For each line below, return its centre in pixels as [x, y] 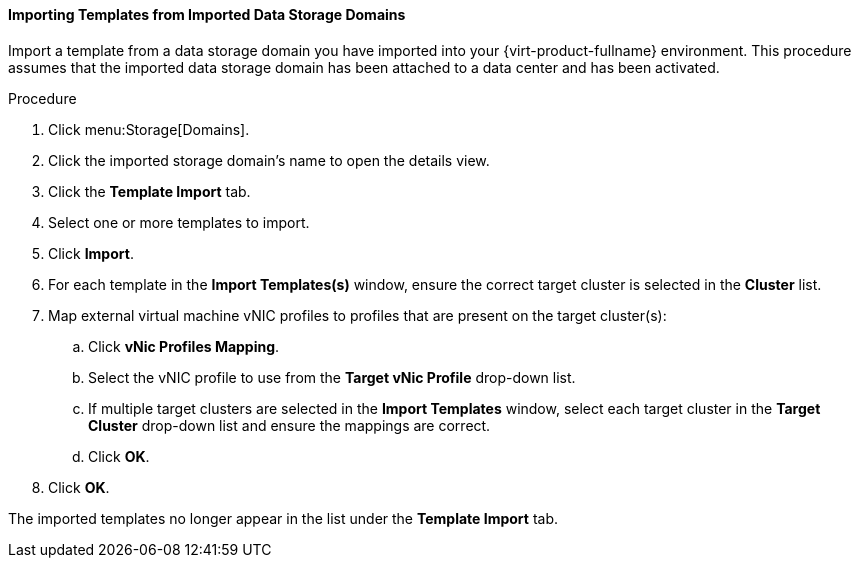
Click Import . [91, 253]
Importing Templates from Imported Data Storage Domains [207, 14]
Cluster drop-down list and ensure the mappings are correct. [289, 425]
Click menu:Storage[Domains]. [149, 129]
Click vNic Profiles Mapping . [184, 346]
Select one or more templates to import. [179, 222]
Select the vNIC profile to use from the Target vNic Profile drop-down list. [332, 377]
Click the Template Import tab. [149, 191]
